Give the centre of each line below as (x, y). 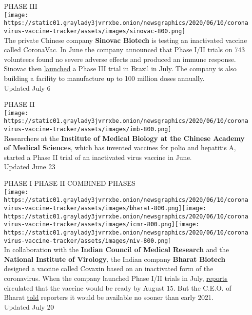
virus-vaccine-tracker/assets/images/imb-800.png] (88, 129)
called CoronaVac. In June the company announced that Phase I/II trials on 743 (125, 49)
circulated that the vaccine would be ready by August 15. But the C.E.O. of (118, 287)
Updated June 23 (30, 167)
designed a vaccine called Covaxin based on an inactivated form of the (109, 268)
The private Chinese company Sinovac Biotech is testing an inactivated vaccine (126, 40)
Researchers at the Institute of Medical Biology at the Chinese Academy (124, 138)
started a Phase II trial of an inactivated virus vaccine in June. (98, 157)
